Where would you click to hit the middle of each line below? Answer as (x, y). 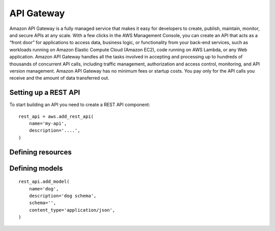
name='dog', (44, 189)
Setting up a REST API (45, 93)
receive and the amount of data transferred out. (59, 78)
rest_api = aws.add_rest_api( (56, 116)
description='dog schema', (63, 196)
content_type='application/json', (72, 210)
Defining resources (40, 152)
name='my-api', (48, 123)
